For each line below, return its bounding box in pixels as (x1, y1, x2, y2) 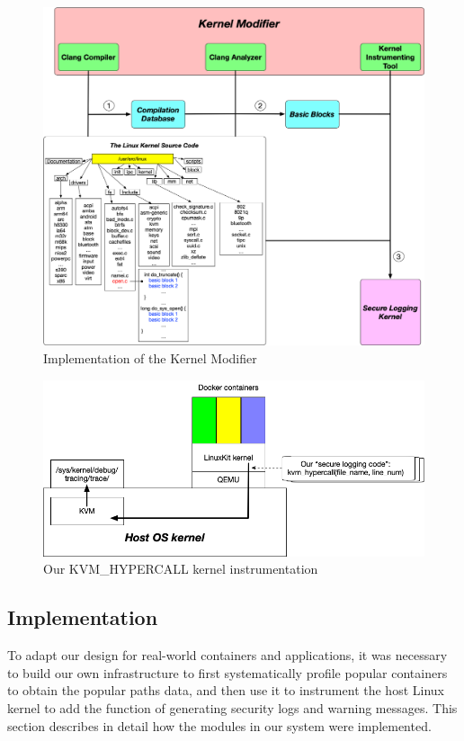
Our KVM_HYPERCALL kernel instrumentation (43, 559, 318, 578)
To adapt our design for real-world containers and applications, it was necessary (7, 646, 448, 665)
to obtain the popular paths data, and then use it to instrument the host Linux (7, 681, 444, 700)
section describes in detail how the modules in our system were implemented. (7, 716, 432, 735)
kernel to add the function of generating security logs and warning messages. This (7, 699, 458, 718)
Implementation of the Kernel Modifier (43, 348, 257, 367)
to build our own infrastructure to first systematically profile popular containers (7, 663, 448, 682)
